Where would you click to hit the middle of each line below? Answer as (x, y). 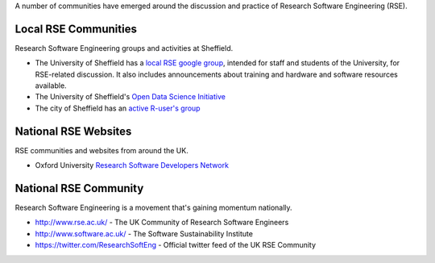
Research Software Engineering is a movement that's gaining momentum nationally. (154, 208)
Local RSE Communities (76, 29)
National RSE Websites (73, 131)
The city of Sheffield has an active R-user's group (118, 108)
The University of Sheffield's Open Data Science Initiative (130, 97)
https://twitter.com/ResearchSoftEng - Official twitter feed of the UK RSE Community (176, 245)
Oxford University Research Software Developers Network (132, 165)
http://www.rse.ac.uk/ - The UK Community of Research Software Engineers (162, 223)
